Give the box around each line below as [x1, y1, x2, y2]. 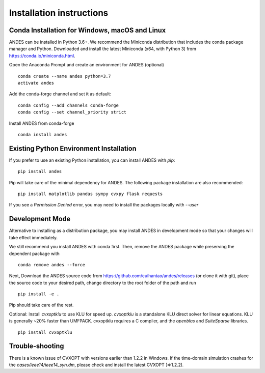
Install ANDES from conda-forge [9, 120, 75, 126]
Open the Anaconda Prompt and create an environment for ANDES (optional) [9, 62, 164, 68]
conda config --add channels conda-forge [18, 102, 119, 108]
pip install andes [18, 169, 62, 174]
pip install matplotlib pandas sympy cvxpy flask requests [18, 191, 163, 197]
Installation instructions [9, 7, 108, 18]
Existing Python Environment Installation [9, 144, 137, 152]
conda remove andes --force [18, 262, 85, 267]
